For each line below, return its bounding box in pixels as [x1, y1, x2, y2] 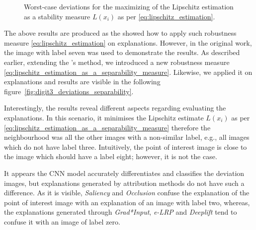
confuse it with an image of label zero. [4, 216, 120, 227]
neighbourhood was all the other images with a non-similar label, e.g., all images [4, 132, 250, 142]
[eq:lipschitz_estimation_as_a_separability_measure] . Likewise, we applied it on [4, 66, 253, 77]
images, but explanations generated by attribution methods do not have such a [4, 177, 245, 188]
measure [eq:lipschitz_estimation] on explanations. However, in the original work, [4, 37, 252, 48]
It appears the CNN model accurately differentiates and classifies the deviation [4, 168, 245, 178]
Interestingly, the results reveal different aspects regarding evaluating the [4, 103, 226, 113]
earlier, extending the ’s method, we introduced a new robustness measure [4, 57, 230, 67]
